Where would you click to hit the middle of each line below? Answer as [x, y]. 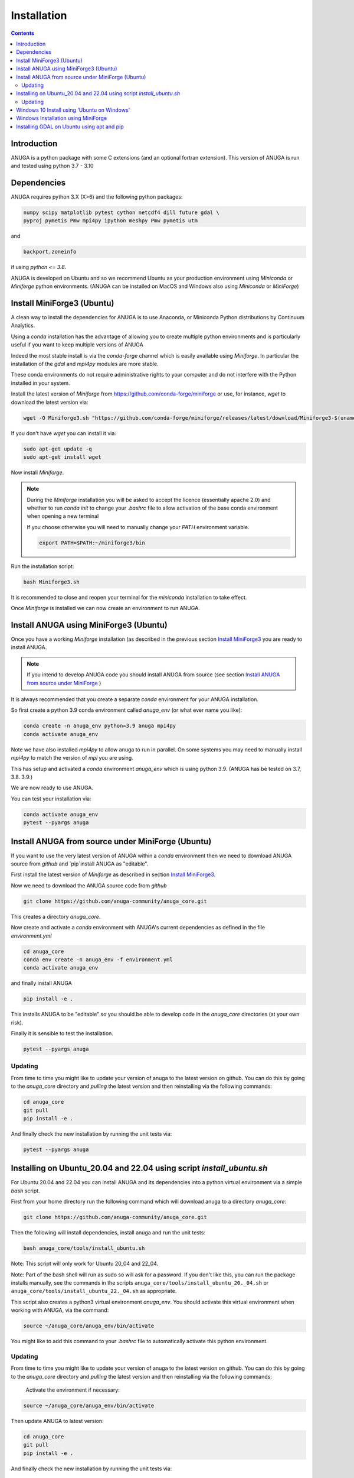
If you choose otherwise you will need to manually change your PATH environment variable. [138, 527]
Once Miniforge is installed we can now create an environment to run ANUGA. [105, 608]
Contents [23, 33]
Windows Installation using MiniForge [62, 118]
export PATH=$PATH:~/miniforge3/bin [92, 543]
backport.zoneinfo [50, 252]
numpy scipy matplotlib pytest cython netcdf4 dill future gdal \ [121, 213]
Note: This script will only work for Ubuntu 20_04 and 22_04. [85, 1264]
